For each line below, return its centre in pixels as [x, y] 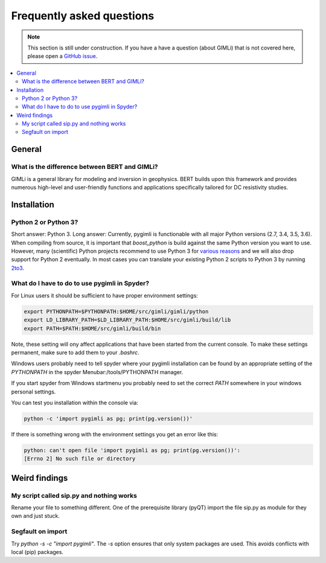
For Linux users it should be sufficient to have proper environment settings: [105, 295]
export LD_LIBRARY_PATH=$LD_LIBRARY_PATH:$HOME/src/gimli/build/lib [127, 320]
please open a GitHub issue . [62, 56]
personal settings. [34, 392]
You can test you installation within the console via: [75, 402]
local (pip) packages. [37, 552]
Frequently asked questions [83, 16]
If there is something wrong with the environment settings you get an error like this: [115, 434]
